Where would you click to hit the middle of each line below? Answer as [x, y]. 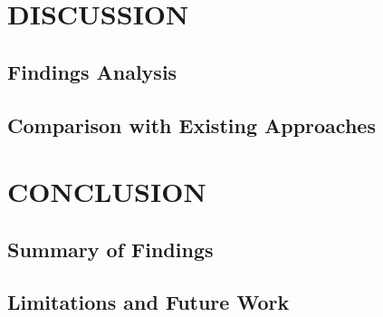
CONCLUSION [107, 192]
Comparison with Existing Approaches [191, 125]
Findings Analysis [92, 71]
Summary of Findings [110, 249]
